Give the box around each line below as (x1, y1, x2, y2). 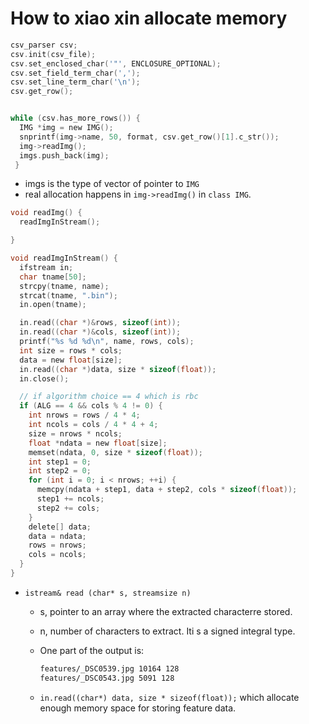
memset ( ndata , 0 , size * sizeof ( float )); (28, 447, 203, 457)
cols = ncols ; (28, 550, 87, 560)
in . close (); (19, 373, 70, 384)
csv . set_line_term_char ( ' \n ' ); (10, 77, 141, 87)
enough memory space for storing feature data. (39, 702, 237, 714)
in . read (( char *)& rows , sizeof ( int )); (19, 318, 182, 328)
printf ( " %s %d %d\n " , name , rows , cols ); (19, 337, 195, 347)
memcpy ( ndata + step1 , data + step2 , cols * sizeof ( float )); (36, 485, 298, 495)
